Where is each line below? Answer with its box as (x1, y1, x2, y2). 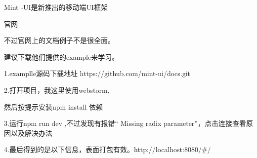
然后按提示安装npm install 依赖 (4, 101, 103, 112)
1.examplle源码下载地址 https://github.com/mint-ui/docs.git (4, 68, 191, 79)
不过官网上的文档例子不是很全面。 (4, 35, 115, 45)
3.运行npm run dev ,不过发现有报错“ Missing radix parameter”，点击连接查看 (4, 118, 246, 128)
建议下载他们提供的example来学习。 (4, 51, 119, 62)
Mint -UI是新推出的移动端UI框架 (4, 2, 108, 12)
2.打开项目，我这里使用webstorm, (4, 84, 110, 95)
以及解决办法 (10, 127, 52, 138)
